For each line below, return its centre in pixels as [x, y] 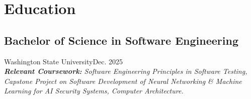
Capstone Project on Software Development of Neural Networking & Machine [123, 81]
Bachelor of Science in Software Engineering [121, 40]
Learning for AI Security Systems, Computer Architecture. [94, 91]
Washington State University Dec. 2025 [64, 61]
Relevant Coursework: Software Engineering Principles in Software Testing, [126, 71]
